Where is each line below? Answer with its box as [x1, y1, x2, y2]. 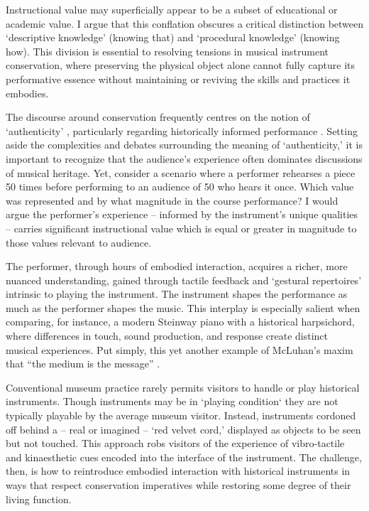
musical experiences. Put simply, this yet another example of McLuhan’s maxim [6, 342, 353, 357]
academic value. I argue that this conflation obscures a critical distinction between [6, 16, 364, 31]
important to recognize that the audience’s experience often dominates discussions [6, 151, 363, 166]
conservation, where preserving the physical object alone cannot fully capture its [6, 58, 356, 72]
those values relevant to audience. [6, 235, 152, 249]
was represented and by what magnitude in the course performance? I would [6, 193, 338, 208]
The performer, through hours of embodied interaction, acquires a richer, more [6, 259, 348, 274]
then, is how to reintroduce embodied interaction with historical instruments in [6, 463, 351, 478]
